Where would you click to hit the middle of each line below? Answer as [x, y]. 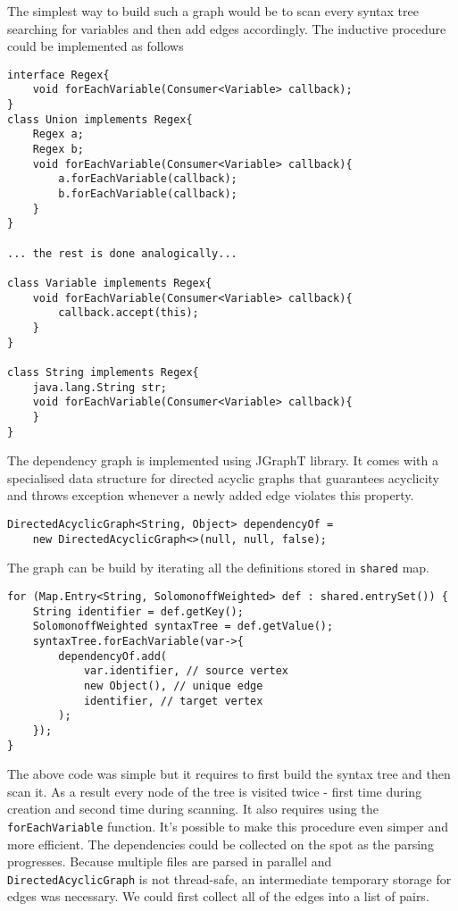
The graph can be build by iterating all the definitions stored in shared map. [218, 568]
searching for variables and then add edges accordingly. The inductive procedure [227, 28]
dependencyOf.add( [112, 656]
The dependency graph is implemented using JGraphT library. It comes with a [223, 460]
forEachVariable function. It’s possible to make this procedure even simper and [228, 826]
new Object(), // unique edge [173, 685]
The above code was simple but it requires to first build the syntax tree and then [229, 774]
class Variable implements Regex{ [110, 283]
